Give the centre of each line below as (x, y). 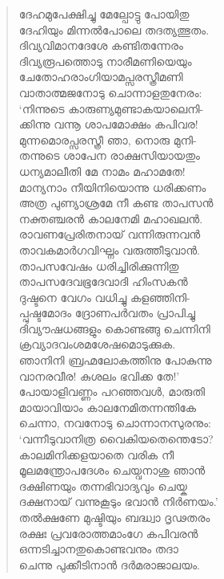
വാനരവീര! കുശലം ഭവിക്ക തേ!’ (99, 375)
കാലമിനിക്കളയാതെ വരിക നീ (96, 454)
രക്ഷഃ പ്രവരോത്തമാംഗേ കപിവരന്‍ (108, 533)
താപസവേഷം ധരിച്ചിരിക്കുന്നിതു (99, 265)
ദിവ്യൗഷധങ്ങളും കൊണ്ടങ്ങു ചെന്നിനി (114, 328)
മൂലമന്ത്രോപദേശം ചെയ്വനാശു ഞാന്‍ (112, 470)
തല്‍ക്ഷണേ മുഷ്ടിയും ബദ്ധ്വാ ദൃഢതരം (114, 517)
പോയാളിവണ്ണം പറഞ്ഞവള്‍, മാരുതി (112, 391)
